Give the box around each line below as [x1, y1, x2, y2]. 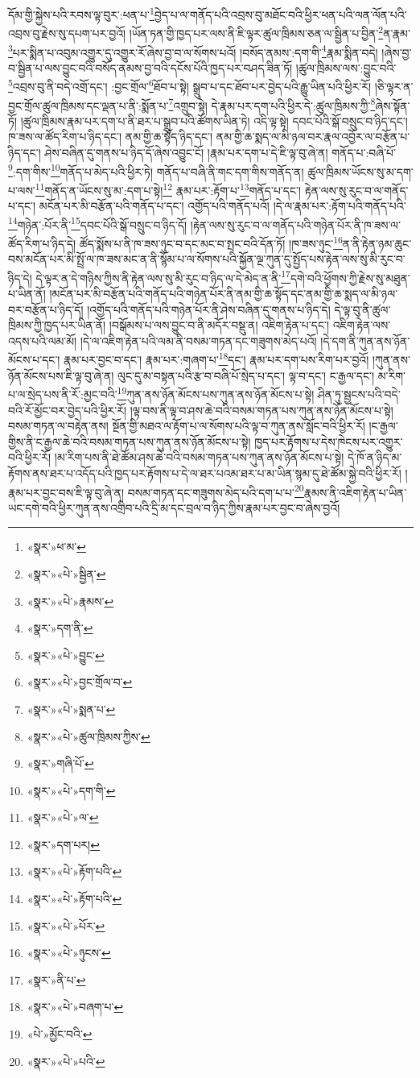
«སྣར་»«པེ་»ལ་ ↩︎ [27, 809, 99, 826]
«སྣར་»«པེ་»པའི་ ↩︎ [27, 1052, 105, 1069]
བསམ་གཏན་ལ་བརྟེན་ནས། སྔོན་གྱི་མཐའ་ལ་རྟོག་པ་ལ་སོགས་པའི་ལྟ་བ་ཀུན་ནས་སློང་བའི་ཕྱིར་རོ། [8, 417, 365, 434]
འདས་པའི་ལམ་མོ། [8, 332, 77, 349]
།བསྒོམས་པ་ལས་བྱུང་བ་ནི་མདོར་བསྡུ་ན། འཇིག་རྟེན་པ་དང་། [109, 317, 330, 334]
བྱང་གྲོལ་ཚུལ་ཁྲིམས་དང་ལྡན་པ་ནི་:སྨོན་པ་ [8, 97, 169, 114]
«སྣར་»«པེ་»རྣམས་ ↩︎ [27, 592, 114, 609]
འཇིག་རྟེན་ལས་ [332, 317, 391, 334]
